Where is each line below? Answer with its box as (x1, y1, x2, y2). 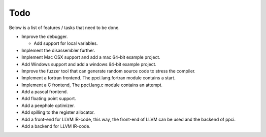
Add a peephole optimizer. (21, 103, 75, 108)
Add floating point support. (21, 96, 76, 102)
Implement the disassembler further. (21, 47, 96, 53)
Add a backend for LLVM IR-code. (21, 123, 91, 129)
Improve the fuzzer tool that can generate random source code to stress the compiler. (21, 68, 196, 74)
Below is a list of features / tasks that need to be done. (9, 25, 120, 31)
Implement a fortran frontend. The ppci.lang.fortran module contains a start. (21, 75, 176, 81)
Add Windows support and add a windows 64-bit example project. (21, 61, 157, 67)
